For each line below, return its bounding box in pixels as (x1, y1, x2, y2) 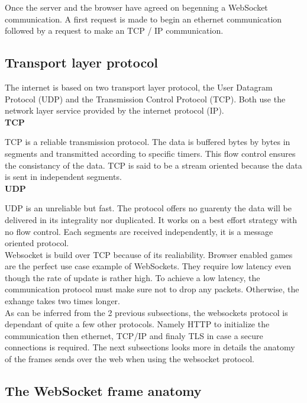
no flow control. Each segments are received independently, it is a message (5, 225, 273, 237)
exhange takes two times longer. (5, 295, 120, 307)
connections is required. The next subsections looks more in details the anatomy (5, 341, 295, 353)
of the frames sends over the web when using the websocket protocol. (5, 353, 255, 365)
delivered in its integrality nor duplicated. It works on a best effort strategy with (5, 213, 298, 225)
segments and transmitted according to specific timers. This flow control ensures (5, 147, 296, 159)
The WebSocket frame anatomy (5, 382, 202, 400)
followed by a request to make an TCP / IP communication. (5, 24, 224, 37)
